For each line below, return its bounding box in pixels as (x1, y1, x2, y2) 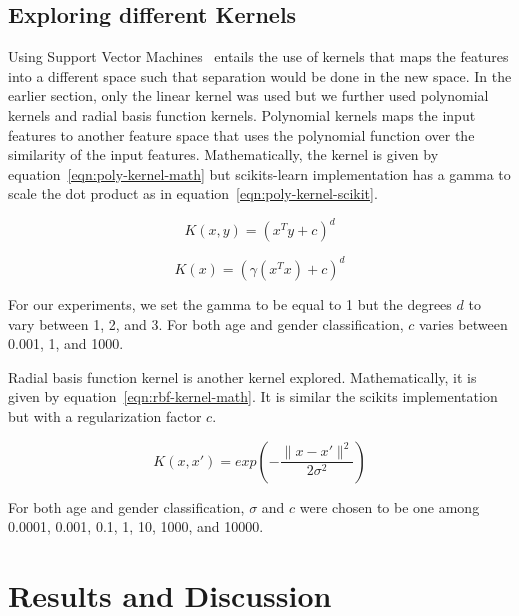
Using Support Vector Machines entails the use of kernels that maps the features (8, 46, 509, 67)
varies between (418, 313, 508, 334)
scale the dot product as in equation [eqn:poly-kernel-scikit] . (8, 183, 378, 204)
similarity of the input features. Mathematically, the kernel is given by (8, 144, 439, 165)
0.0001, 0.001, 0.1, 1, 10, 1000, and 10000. (8, 516, 264, 537)
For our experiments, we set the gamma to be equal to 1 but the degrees (8, 293, 452, 314)
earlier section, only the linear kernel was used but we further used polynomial (8, 85, 489, 106)
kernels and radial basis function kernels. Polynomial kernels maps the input (8, 104, 476, 125)
